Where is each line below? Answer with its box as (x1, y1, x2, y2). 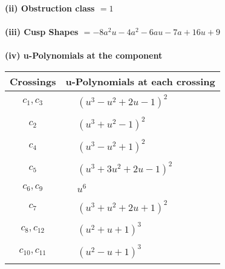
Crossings (10, 74, 56, 88)
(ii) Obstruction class (5, 2, 95, 14)
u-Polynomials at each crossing (65, 74, 215, 88)
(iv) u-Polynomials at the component (5, 49, 163, 62)
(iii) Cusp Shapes (5, 25, 79, 38)
